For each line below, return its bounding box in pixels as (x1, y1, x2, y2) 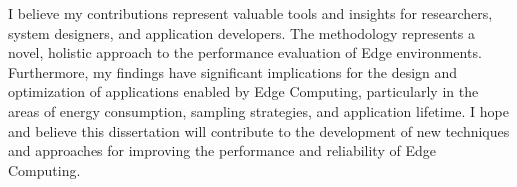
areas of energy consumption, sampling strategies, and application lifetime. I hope (8, 100, 510, 121)
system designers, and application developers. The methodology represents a (8, 22, 475, 43)
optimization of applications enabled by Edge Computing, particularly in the (8, 81, 479, 102)
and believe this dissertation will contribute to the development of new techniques (8, 120, 510, 141)
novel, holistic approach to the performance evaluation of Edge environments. (8, 42, 482, 63)
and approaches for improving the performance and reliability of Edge (8, 140, 436, 161)
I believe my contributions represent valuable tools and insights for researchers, (8, 3, 493, 23)
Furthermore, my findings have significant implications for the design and (8, 61, 458, 82)
